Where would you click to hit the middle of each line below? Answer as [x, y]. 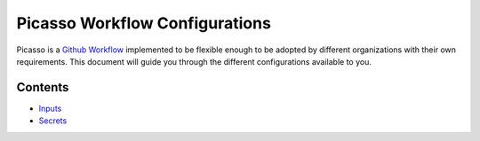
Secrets [53, 121]
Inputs [50, 108]
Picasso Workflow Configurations [144, 23]
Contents [43, 87]
